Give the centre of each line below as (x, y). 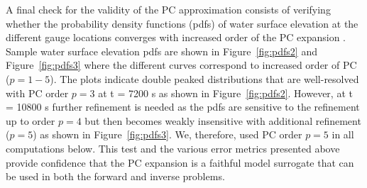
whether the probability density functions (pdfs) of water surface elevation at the (182, 23)
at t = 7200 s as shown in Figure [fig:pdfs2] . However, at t (225, 93)
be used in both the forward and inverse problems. (115, 176)
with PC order (37, 93)
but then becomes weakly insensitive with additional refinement (223, 120)
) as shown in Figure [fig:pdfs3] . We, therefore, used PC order (168, 134)
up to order (31, 120)
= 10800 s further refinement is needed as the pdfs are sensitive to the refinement (183, 107)
